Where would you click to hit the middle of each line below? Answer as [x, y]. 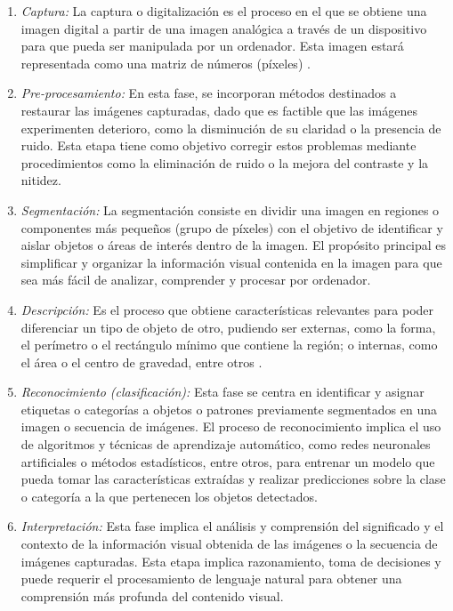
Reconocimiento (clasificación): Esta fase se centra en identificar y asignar [222, 392]
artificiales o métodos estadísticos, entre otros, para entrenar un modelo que [228, 461]
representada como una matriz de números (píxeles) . [166, 63]
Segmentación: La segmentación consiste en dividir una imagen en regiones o [230, 209]
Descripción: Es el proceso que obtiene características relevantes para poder [227, 309]
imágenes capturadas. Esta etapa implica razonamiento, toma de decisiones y [231, 561]
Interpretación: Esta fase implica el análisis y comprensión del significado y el [232, 526]
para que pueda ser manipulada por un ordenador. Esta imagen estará [212, 46]
